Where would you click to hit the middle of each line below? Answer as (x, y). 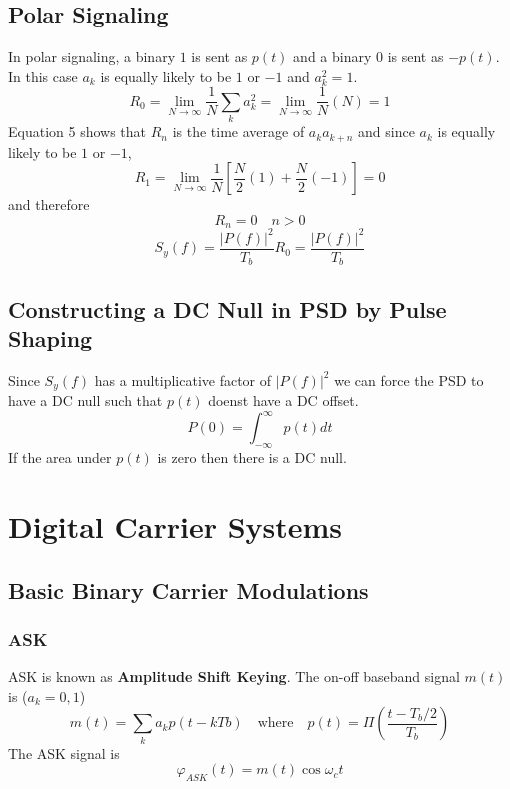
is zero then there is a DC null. (252, 457)
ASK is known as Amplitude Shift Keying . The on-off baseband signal (234, 676)
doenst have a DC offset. (283, 400)
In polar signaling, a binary (92, 56)
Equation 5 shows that (77, 131)
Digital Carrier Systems (175, 526)
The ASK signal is (64, 752)
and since (386, 131)
